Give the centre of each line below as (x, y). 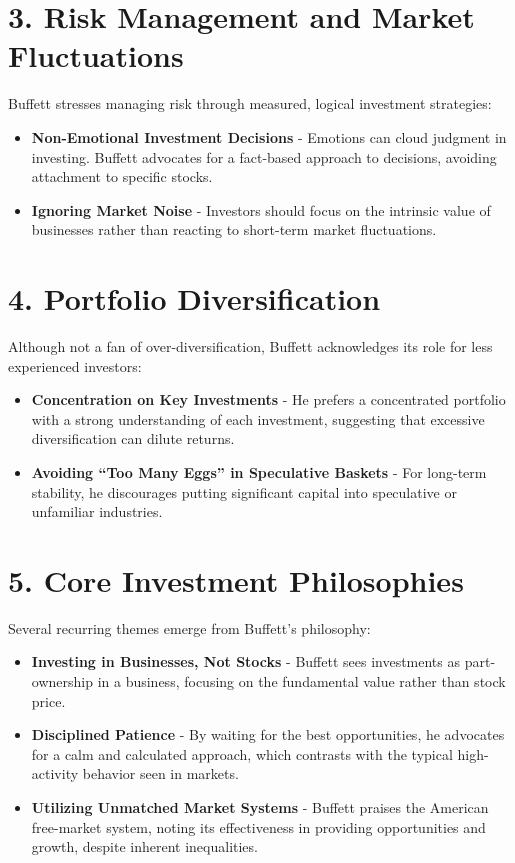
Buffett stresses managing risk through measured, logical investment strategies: (250, 103)
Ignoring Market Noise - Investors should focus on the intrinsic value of (261, 209)
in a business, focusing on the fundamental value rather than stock (301, 681)
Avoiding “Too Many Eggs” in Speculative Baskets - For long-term (259, 471)
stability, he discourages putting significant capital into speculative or (244, 491)
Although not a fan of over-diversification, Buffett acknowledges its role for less (250, 346)
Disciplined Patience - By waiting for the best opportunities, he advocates (268, 734)
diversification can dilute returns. (133, 438)
